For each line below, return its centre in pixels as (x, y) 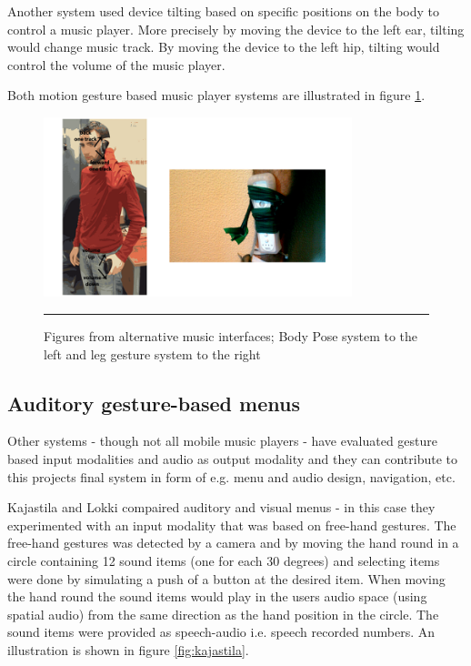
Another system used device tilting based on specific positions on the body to (224, 11)
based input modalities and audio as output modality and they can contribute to (232, 459)
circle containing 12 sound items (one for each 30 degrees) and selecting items (224, 561)
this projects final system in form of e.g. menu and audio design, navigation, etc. (231, 476)
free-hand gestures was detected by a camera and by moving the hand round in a (233, 543)
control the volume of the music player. (116, 64)
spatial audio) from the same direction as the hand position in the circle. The (223, 614)
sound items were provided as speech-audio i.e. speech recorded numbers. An (221, 632)
